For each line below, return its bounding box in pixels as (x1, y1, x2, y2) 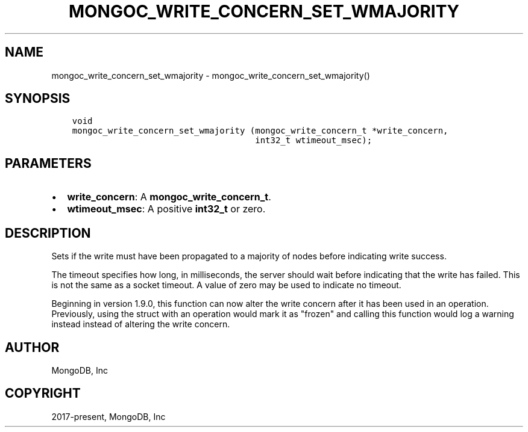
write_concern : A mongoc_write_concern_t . (67, 191, 271, 203)
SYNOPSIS (5, 91, 71, 106)
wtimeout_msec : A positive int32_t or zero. (67, 203, 266, 215)
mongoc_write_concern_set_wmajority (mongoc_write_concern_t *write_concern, (72, 126, 448, 136)
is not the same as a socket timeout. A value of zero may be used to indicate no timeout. (51, 280, 401, 291)
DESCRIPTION (5, 225, 91, 241)
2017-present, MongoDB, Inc (51, 411, 166, 422)
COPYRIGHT (5, 386, 81, 401)
